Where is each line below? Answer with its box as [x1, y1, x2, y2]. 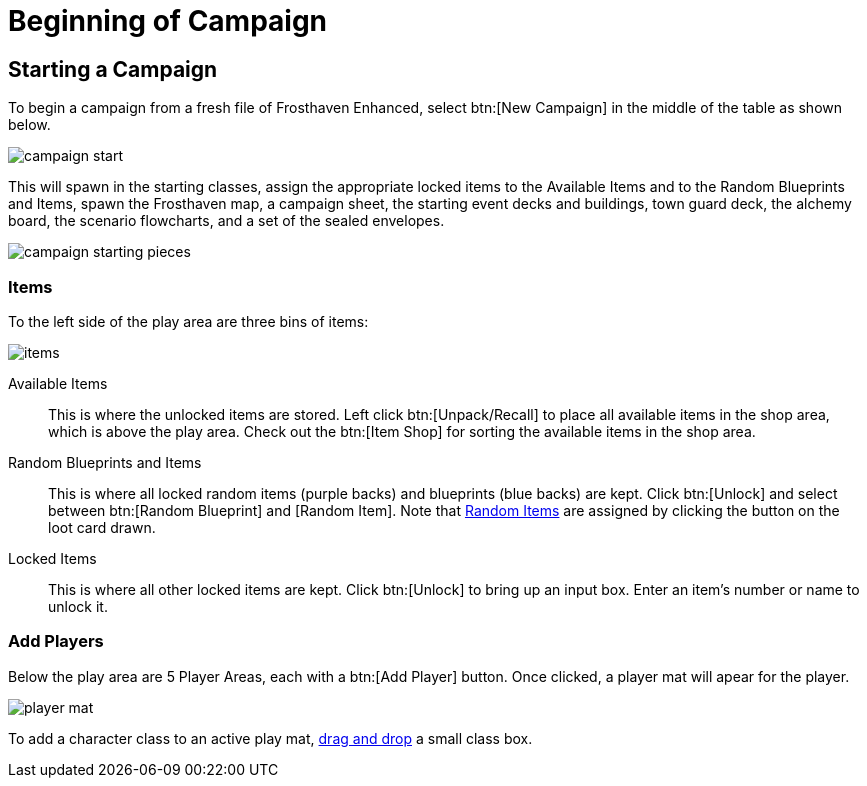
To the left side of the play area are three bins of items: [8, 312, 369, 330]
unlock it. [48, 597, 108, 615]
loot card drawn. [48, 518, 156, 536]
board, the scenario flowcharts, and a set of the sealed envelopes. [8, 212, 445, 230]
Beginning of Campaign [8, 4, 328, 38]
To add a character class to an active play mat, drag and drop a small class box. [8, 729, 533, 747]
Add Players [8, 631, 104, 652]
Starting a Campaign [8, 56, 218, 82]
